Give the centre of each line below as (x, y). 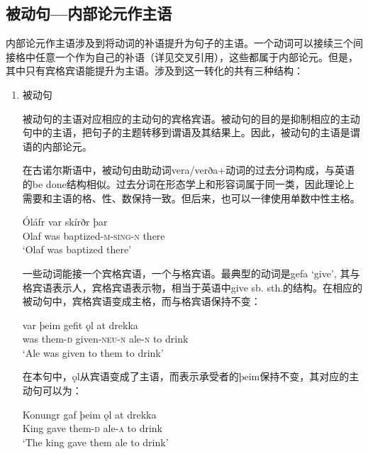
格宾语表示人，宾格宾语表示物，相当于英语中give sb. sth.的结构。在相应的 (193, 287)
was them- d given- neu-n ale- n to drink (105, 339)
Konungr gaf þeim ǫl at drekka (89, 414)
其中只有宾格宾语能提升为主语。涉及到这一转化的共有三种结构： (155, 71)
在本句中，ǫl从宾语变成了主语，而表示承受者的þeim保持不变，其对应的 (186, 376)
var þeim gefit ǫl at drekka (80, 325)
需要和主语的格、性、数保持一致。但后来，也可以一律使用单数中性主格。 (191, 198)
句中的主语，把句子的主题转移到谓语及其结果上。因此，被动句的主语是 (186, 132)
